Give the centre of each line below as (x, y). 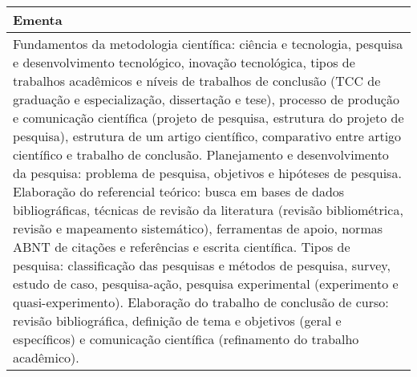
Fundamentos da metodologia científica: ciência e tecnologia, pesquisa (208, 44)
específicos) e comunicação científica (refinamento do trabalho (186, 339)
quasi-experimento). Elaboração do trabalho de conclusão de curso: (201, 302)
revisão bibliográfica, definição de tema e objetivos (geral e (177, 320)
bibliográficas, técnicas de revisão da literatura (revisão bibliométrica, (208, 210)
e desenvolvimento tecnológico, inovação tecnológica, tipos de (184, 62)
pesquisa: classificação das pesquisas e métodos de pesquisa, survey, (202, 265)
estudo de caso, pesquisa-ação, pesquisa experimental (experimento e (206, 284)
